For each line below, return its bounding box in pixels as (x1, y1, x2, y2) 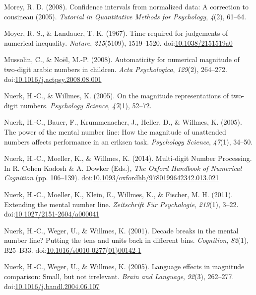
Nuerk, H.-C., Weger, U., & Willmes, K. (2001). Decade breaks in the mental (4, 225, 239, 235)
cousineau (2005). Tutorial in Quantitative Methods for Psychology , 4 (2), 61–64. (4, 11, 247, 21)
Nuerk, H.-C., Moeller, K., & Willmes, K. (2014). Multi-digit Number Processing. (4, 153, 252, 163)
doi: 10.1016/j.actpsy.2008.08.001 (4, 74, 102, 84)
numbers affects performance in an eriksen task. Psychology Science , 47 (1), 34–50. (4, 136, 253, 147)
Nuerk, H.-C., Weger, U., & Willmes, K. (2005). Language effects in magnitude (4, 261, 245, 272)
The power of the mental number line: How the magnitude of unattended (4, 126, 226, 137)
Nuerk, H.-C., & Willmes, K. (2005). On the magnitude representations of (4, 90, 229, 101)
